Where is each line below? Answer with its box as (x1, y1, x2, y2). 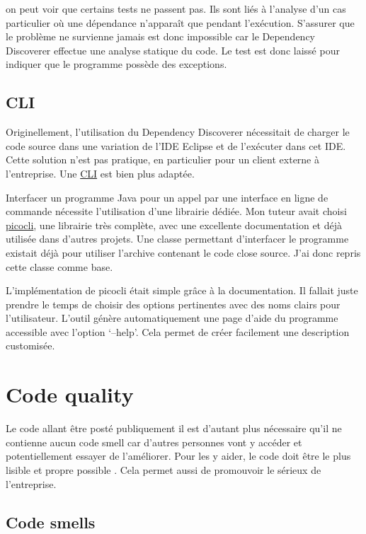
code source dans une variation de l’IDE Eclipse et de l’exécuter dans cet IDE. (6, 138, 346, 153)
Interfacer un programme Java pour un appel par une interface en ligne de (6, 190, 328, 204)
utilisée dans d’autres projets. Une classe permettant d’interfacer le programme (6, 231, 349, 246)
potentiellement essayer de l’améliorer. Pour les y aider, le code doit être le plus (6, 448, 351, 463)
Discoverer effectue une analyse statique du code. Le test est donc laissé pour (6, 42, 340, 57)
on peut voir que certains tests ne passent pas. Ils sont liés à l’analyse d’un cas (6, 1, 346, 16)
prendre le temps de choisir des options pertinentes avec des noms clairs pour (6, 296, 341, 311)
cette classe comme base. (6, 259, 113, 274)
